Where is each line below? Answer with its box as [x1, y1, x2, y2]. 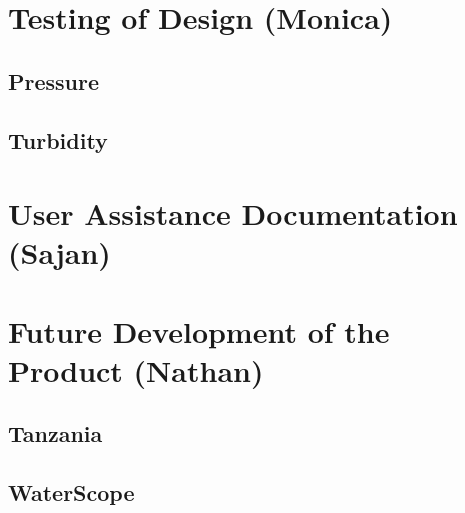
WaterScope [8, 477, 135, 508]
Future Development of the [8, 310, 390, 351]
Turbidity [8, 124, 108, 155]
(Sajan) [8, 232, 111, 273]
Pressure [8, 65, 100, 96]
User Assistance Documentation [8, 193, 458, 234]
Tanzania [8, 418, 103, 449]
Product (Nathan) [8, 349, 264, 390]
